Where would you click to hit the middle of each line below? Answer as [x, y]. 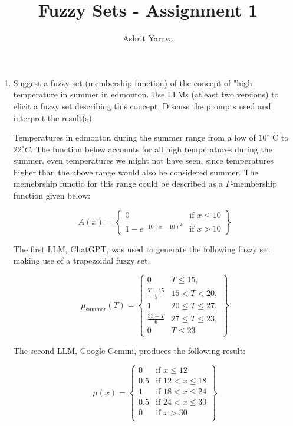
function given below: [52, 195]
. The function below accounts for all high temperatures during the [151, 149]
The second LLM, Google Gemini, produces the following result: [129, 350]
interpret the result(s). [54, 117]
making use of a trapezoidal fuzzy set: [82, 260]
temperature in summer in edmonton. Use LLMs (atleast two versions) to [146, 94]
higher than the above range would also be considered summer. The [136, 172]
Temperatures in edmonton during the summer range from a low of [134, 137]
